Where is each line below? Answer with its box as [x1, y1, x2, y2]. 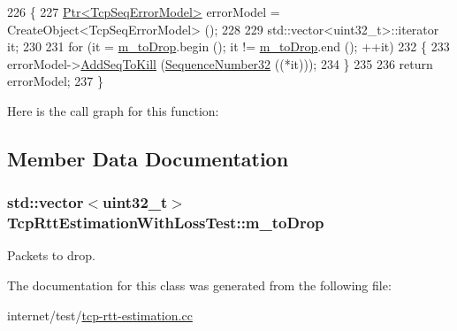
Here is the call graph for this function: [7, 101, 219, 119]
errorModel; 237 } [7, 72, 104, 90]
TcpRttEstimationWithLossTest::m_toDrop [7, 212, 324, 234]
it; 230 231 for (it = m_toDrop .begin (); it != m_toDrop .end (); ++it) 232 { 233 [7, 37, 450, 56]
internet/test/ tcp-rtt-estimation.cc [7, 305, 193, 324]
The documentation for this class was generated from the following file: [7, 276, 392, 295]
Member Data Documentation [7, 144, 289, 172]
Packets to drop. [7, 246, 95, 265]
